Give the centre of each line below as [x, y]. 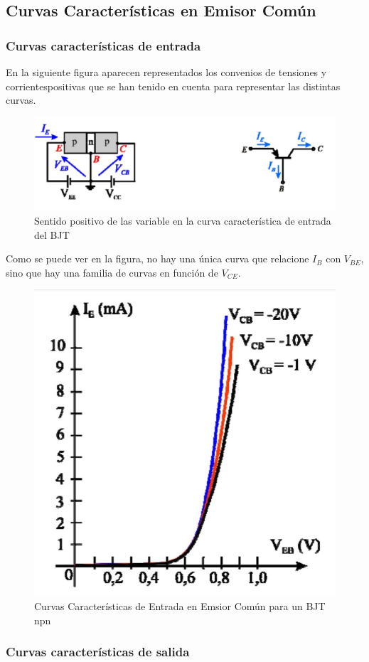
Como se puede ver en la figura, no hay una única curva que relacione [157, 258]
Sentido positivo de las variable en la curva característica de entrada [183, 221]
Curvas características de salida [98, 652]
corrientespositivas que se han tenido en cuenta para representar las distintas [173, 86]
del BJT [52, 234]
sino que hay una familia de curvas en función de [112, 272]
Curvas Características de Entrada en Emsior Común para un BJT [180, 606]
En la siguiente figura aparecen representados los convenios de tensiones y [166, 72]
